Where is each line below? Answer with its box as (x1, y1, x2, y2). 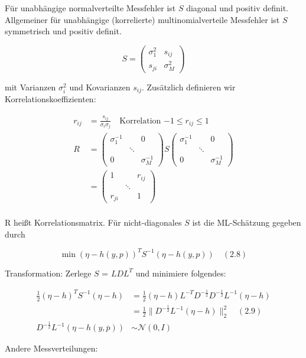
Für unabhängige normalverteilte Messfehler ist (5, 2, 176, 14)
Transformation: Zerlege (5, 266, 92, 279)
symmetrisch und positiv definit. (5, 25, 122, 37)
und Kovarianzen (69, 80, 131, 93)
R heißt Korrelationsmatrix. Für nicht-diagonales (5, 216, 182, 229)
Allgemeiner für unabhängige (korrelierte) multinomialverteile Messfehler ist (5, 13, 280, 25)
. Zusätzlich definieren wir (141, 80, 236, 93)
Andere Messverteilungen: (5, 342, 98, 354)
